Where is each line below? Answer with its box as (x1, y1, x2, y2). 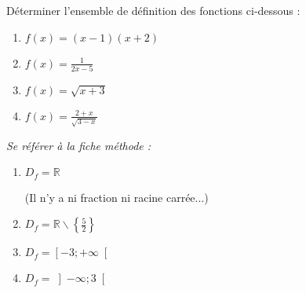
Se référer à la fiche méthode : (6, 137, 151, 153)
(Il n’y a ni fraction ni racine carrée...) (24, 189, 209, 205)
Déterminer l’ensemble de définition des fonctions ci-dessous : (6, 2, 301, 18)
